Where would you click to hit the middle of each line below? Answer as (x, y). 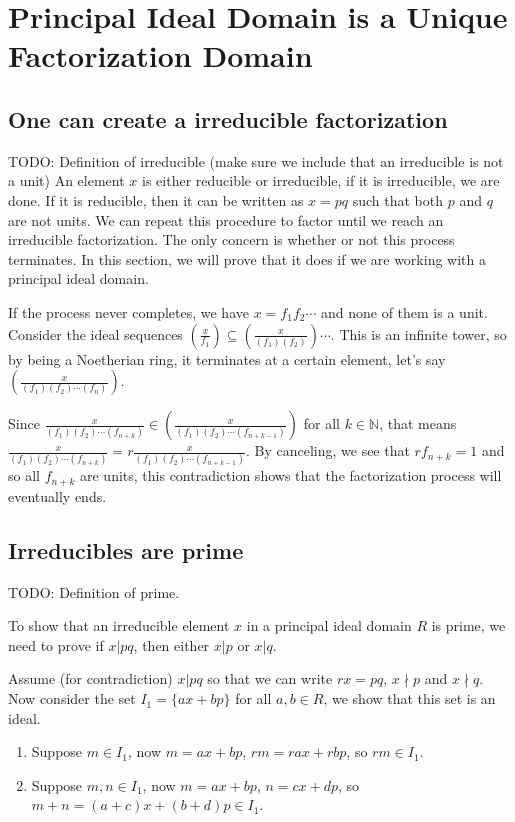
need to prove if (56, 644)
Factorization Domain (160, 55)
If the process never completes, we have (128, 311)
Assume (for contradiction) (90, 678)
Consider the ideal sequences (95, 333)
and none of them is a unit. (404, 311)
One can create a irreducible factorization (228, 118)
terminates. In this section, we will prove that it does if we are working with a (247, 258)
